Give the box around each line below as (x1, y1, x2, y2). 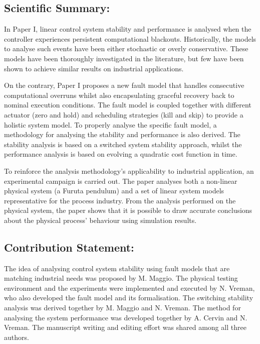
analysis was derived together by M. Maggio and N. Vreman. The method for (4, 302, 241, 313)
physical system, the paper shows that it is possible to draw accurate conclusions (4, 205, 252, 215)
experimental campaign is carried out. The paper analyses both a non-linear (4, 175, 237, 186)
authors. (4, 331, 29, 342)
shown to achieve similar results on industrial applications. (4, 63, 184, 73)
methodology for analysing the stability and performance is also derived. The (4, 129, 240, 140)
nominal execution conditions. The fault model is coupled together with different (4, 99, 251, 110)
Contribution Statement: (4, 239, 134, 255)
